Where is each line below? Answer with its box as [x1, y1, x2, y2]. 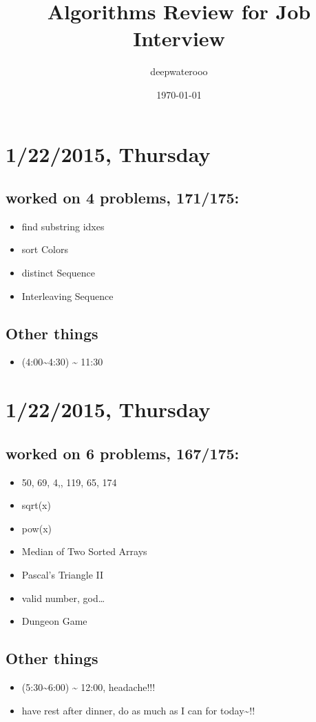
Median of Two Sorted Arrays [21, 544, 147, 559]
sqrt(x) [21, 498, 51, 512]
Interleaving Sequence [21, 288, 114, 303]
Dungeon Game [21, 614, 87, 628]
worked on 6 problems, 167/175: [6, 442, 240, 463]
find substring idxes [21, 219, 105, 233]
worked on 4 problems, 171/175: [6, 187, 240, 208]
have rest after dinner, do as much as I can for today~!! [21, 703, 255, 717]
